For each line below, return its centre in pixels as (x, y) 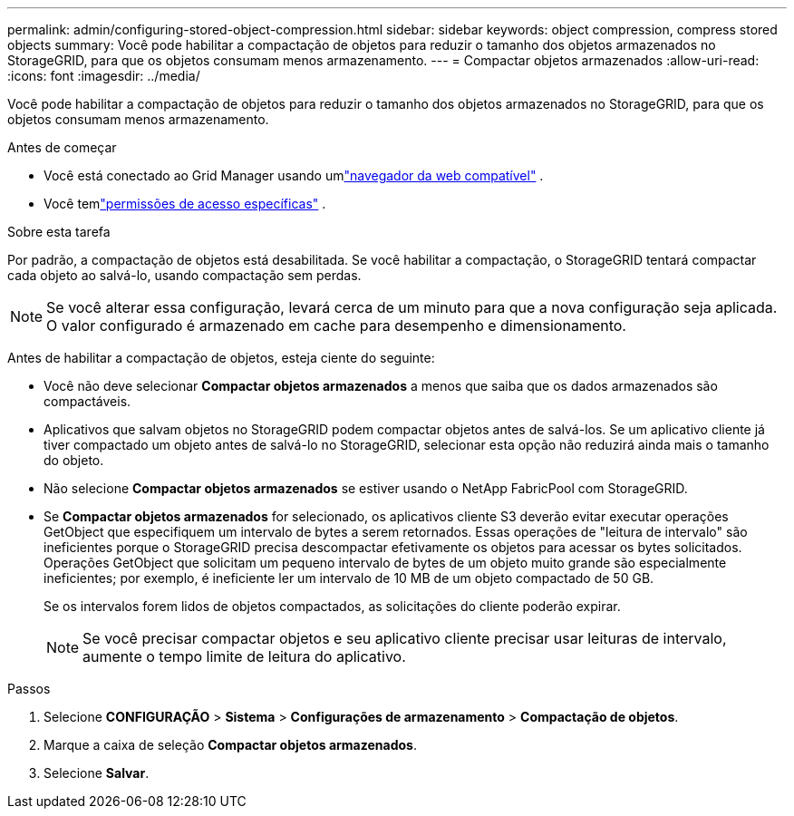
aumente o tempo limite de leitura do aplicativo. (244, 656)
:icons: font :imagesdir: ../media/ (104, 76)
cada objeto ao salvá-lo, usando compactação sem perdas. (184, 275)
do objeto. (74, 460)
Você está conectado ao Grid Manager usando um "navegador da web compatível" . (294, 175)
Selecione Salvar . (97, 773)
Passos (29, 689)
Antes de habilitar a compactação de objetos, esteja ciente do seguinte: (221, 358)
